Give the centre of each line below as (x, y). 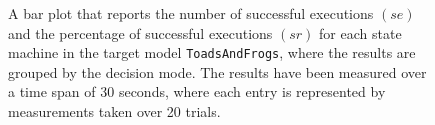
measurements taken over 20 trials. (114, 111)
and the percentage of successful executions (140, 32)
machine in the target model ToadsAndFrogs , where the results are (212, 52)
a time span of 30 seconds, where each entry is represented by (197, 91)
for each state (360, 32)
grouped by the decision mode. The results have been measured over (217, 71)
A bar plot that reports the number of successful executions (191, 13)
